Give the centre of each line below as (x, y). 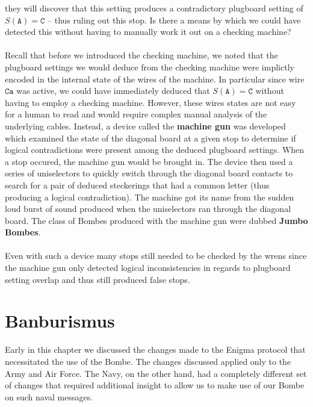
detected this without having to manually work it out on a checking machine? (148, 32)
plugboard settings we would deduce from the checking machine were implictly (150, 67)
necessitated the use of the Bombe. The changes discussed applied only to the (148, 361)
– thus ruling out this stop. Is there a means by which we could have (174, 20)
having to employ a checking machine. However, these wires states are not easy (150, 102)
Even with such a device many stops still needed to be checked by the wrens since (156, 256)
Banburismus (60, 321)
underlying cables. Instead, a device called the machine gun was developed (145, 126)
